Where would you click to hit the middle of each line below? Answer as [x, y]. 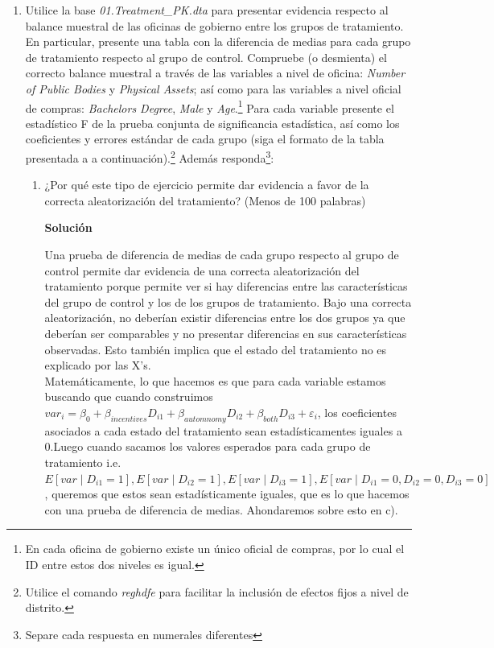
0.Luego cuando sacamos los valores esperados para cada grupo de [208, 446]
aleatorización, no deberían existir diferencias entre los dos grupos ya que [225, 318]
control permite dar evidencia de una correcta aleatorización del [202, 270]
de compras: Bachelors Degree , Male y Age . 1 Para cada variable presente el [210, 106]
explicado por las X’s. [98, 365]
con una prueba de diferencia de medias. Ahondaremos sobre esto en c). [221, 509]
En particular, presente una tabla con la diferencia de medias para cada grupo [218, 41]
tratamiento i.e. [83, 462]
